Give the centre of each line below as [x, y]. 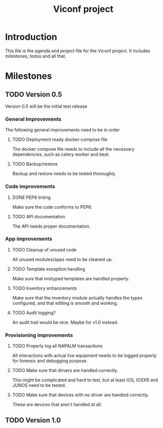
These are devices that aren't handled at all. [57, 405]
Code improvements [30, 186]
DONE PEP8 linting [31, 197]
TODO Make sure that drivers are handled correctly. [65, 370]
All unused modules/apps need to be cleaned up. [62, 259]
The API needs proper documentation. [51, 226]
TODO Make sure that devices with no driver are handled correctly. [81, 395]
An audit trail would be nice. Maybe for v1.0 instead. [65, 322]
